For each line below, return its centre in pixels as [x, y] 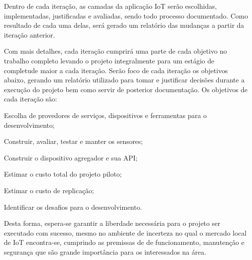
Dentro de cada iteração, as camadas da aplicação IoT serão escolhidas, [110, 6]
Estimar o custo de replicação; [49, 190]
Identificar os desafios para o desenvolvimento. [73, 207]
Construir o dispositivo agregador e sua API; [71, 157]
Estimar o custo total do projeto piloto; [63, 174]
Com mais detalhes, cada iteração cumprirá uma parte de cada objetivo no [116, 51]
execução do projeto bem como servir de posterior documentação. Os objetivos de [126, 89]
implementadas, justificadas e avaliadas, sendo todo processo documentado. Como [126, 15]
